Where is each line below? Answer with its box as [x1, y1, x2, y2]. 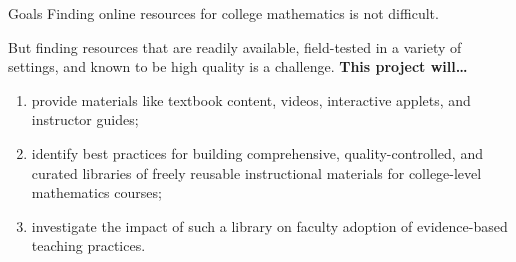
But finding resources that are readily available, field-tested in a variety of [8, 36, 462, 57]
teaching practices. [31, 235, 146, 256]
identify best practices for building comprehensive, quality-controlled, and [31, 142, 483, 163]
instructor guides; [31, 109, 139, 130]
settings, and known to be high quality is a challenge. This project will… [8, 56, 468, 77]
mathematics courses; [31, 182, 162, 203]
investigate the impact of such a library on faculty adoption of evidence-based [31, 215, 508, 236]
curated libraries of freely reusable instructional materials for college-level [31, 162, 482, 183]
